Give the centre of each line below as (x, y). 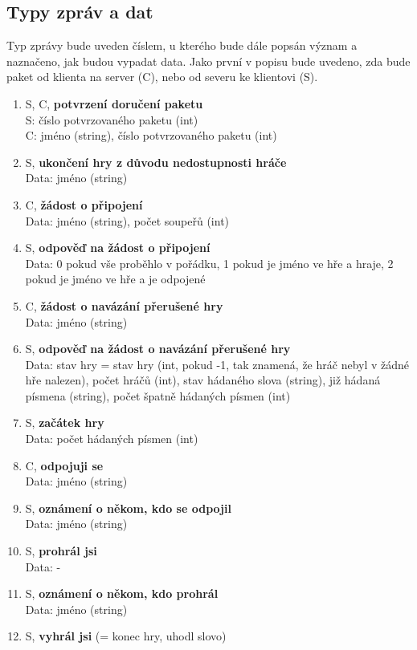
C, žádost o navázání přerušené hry (124, 305)
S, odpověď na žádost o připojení (118, 248)
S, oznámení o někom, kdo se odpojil (128, 508)
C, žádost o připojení (84, 204)
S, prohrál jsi (61, 551)
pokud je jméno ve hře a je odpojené (115, 279)
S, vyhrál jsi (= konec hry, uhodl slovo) (126, 636)
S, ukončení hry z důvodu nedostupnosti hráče (156, 162)
